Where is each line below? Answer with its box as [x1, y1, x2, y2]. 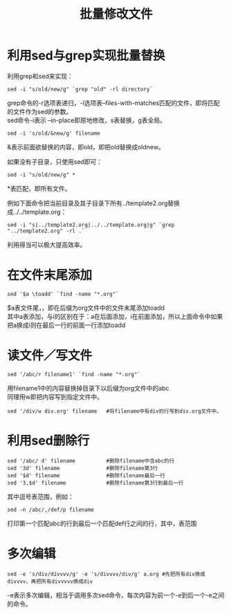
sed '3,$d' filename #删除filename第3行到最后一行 [7, 479, 184, 486]
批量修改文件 [79, 6, 153, 22]
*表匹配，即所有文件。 [7, 184, 71, 192]
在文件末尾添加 [7, 268, 93, 283]
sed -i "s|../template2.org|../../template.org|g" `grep [7, 221, 175, 228]
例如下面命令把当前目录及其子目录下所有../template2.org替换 [7, 198, 180, 207]
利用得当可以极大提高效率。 [7, 240, 86, 249]
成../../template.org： [7, 207, 67, 216]
